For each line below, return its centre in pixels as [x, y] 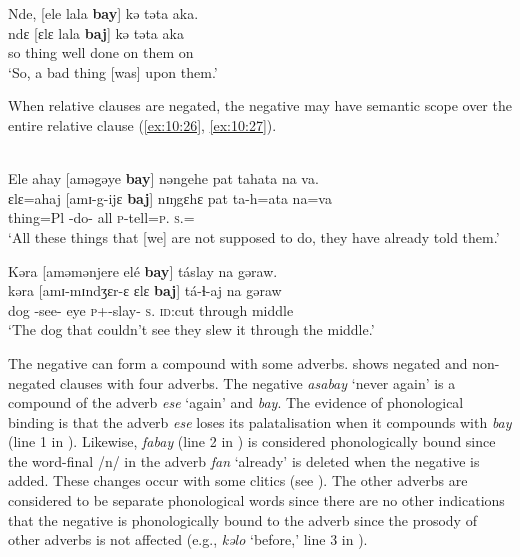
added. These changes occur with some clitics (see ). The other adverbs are [238, 480]
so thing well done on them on [101, 52]
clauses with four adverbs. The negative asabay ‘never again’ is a [258, 382]
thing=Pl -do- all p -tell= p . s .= [101, 217]
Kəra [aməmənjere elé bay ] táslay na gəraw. [143, 270]
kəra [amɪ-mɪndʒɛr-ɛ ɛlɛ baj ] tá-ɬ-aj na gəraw [145, 290]
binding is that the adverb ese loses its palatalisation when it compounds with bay [260, 421]
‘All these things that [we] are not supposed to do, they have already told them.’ [254, 236]
